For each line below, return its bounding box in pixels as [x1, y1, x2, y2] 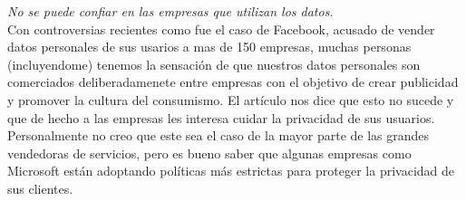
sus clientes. [7, 178, 73, 197]
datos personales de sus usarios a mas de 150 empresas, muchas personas [7, 37, 412, 56]
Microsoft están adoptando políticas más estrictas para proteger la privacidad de [7, 161, 455, 180]
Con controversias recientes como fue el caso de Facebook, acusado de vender [7, 19, 435, 38]
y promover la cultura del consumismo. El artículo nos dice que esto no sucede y [7, 90, 454, 109]
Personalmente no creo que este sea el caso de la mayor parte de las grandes [7, 126, 430, 145]
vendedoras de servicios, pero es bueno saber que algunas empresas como [7, 143, 412, 162]
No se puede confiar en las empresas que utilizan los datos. [7, 2, 334, 20]
